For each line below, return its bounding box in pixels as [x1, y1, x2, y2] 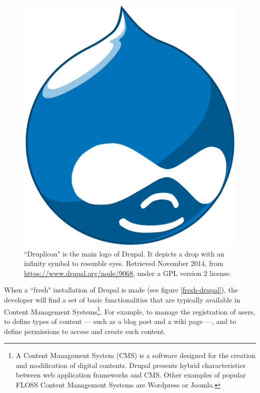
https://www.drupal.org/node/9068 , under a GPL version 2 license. [24, 267, 231, 278]
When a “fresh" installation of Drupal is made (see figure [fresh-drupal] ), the [4, 284, 238, 295]
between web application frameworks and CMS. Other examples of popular [15, 369, 246, 380]
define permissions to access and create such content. [4, 325, 166, 336]
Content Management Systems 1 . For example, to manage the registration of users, [4, 304, 255, 316]
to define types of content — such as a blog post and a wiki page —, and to [4, 315, 236, 326]
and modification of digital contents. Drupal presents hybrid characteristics [15, 359, 246, 370]
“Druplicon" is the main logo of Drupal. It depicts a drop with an [24, 248, 224, 258]
